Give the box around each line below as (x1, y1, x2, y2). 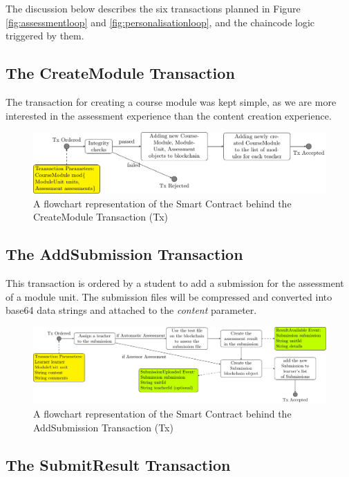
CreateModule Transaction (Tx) (33, 209, 169, 224)
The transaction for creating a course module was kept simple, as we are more (6, 94, 337, 109)
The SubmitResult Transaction (6, 453, 231, 475)
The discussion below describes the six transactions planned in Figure (6, 1, 301, 15)
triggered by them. (6, 28, 84, 43)
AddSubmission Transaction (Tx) (33, 420, 173, 434)
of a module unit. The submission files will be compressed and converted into (6, 289, 332, 303)
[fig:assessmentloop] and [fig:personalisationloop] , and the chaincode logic (6, 15, 315, 29)
